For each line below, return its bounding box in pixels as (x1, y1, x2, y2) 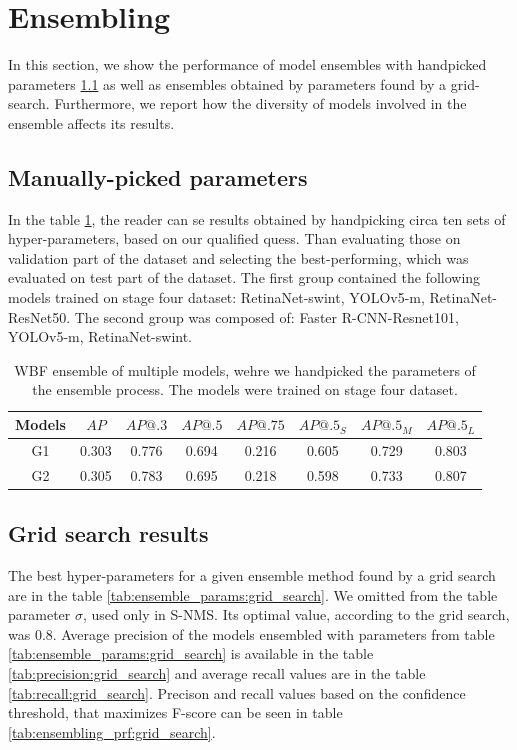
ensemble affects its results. (8, 112, 175, 133)
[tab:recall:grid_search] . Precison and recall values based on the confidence (8, 682, 466, 703)
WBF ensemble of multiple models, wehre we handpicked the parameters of (14, 359, 476, 380)
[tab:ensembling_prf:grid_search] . (8, 721, 216, 742)
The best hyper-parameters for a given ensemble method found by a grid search (8, 565, 496, 586)
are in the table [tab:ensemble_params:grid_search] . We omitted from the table (8, 584, 498, 605)
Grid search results (8, 518, 209, 549)
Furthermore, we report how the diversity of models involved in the (54, 93, 467, 114)
